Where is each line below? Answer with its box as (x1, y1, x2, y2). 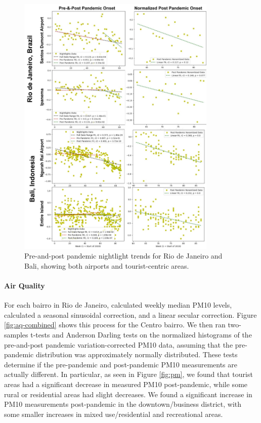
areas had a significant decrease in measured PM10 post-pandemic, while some (4, 378, 248, 389)
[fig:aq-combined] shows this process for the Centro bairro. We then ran (4, 319, 226, 330)
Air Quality (4, 280, 45, 291)
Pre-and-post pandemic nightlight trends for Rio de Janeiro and (24, 250, 223, 261)
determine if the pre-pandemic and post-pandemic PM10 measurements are (4, 359, 238, 369)
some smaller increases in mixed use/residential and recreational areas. (4, 408, 223, 419)
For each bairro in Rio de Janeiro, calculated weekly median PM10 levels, (4, 300, 232, 310)
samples (4, 329, 28, 340)
